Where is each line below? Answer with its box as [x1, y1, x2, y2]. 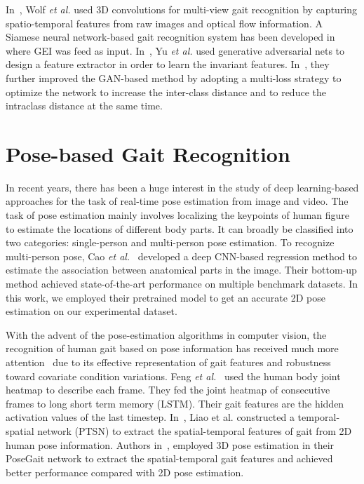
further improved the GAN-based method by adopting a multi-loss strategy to [6, 70, 342, 85]
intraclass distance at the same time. [6, 98, 163, 113]
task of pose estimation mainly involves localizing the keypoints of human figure [6, 208, 350, 222]
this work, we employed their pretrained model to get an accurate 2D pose [6, 290, 325, 304]
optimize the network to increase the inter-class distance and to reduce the [6, 84, 326, 99]
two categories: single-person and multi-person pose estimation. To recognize [6, 235, 335, 250]
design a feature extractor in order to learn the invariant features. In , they [6, 57, 330, 72]
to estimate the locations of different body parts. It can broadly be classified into [6, 221, 353, 236]
